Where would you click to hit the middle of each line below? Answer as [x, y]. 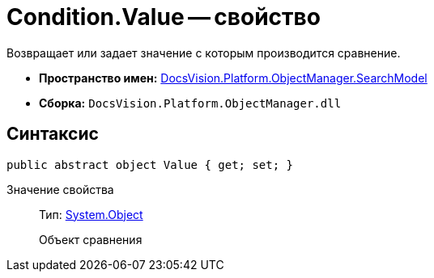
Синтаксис [53, 134]
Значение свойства [60, 189]
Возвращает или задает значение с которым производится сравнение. [204, 53]
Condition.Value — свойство [164, 17]
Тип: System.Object [91, 214]
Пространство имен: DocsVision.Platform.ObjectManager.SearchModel [233, 78]
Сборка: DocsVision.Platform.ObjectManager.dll [190, 103]
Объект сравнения [91, 239]
